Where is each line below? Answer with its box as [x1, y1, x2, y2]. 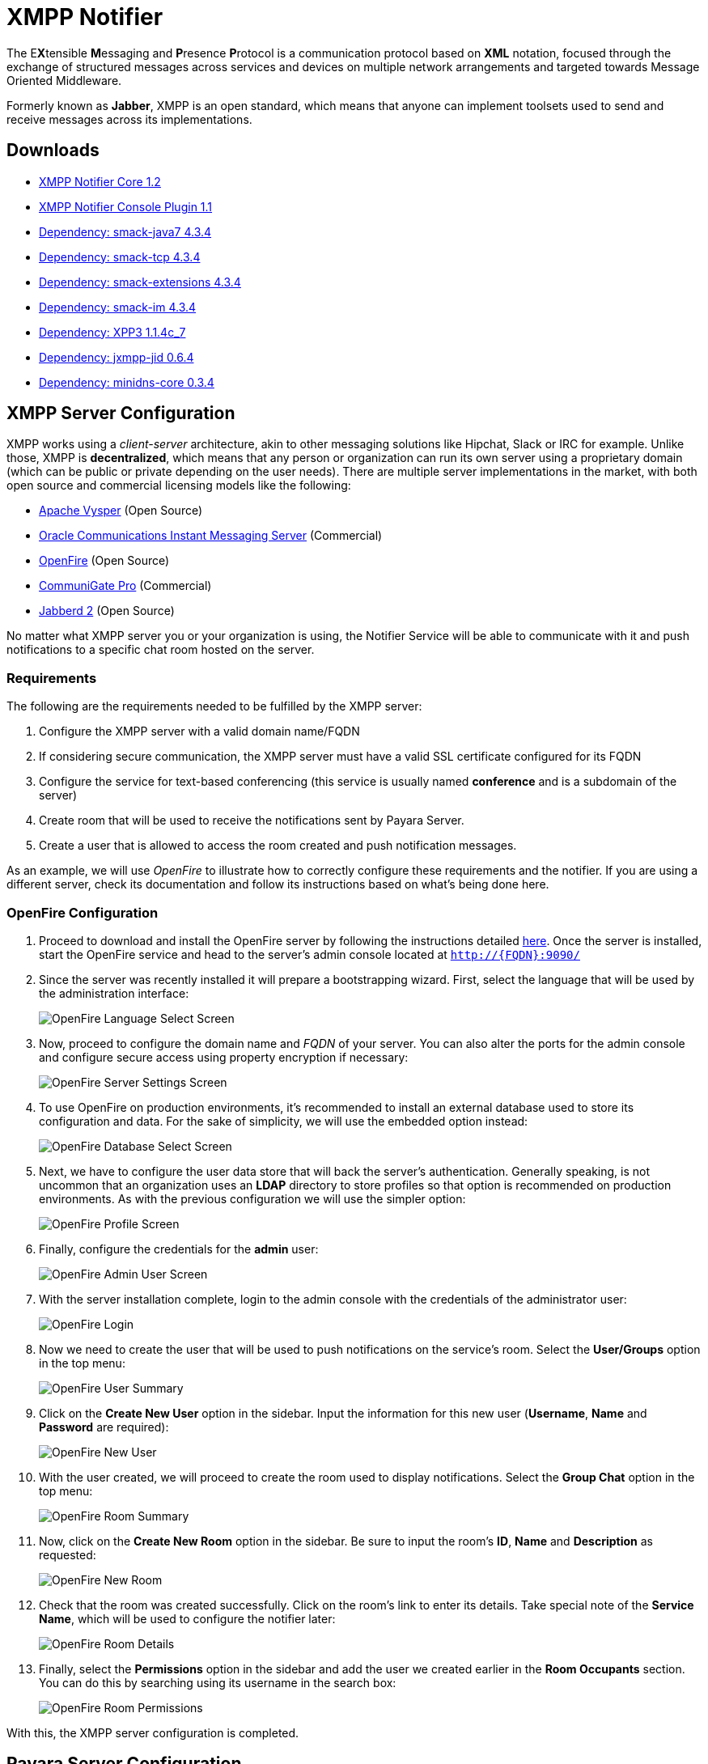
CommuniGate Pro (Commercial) [39, 579, 212, 593]
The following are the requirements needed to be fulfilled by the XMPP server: [6, 699, 422, 714]
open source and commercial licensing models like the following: [6, 478, 351, 493]
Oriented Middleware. [6, 73, 122, 87]
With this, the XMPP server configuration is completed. [6, 1725, 299, 1740]
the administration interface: [39, 986, 189, 1000]
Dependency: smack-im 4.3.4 [39, 299, 197, 314]
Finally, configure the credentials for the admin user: [39, 1241, 319, 1256]
